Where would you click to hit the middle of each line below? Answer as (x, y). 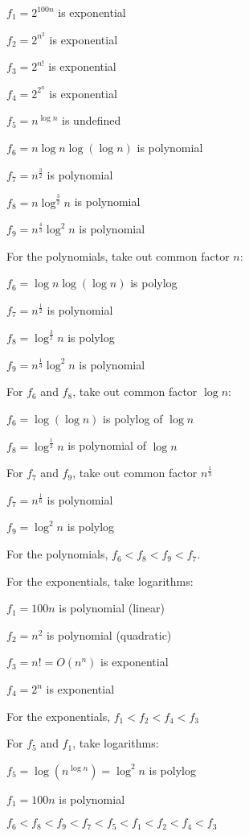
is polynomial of (107, 445)
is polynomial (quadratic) (109, 634)
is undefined (92, 120)
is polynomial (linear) (112, 608)
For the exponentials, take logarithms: (100, 581)
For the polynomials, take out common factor (118, 255)
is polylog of (133, 418)
